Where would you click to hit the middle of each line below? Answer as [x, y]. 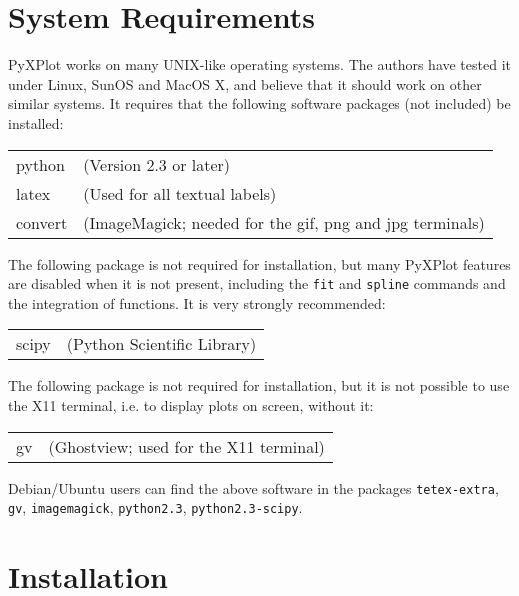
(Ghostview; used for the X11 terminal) [186, 446]
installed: [36, 122]
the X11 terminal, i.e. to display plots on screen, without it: [191, 404]
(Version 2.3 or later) [157, 164]
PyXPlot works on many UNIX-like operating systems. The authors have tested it [259, 64]
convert [42, 222]
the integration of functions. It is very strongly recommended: [197, 302]
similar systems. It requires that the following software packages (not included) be [259, 103]
